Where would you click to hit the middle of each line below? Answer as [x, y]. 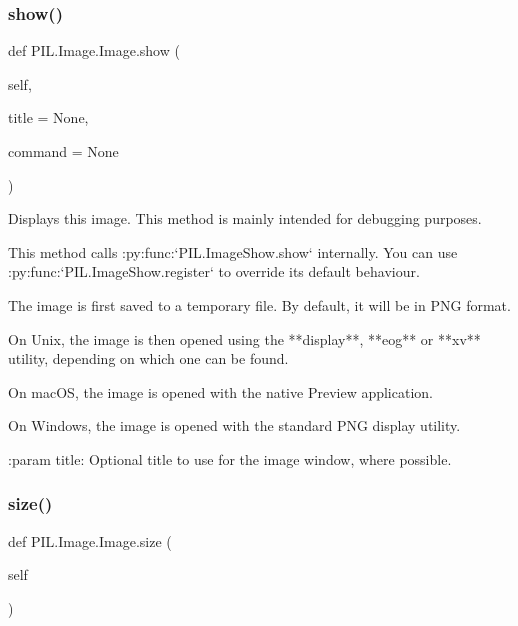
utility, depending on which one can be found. [148, 358]
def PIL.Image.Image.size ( [90, 540]
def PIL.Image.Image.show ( [94, 50]
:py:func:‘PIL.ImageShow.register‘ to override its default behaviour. [214, 271]
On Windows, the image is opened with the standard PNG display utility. [234, 425]
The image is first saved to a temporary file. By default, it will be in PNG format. [259, 304]
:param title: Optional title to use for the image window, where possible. [230, 458]
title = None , [48, 117]
